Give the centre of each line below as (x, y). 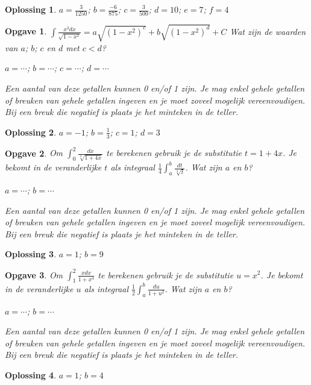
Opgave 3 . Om (34, 274)
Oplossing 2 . (31, 132)
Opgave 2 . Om (34, 153)
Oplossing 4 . (31, 375)
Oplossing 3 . (31, 254)
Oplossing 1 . (31, 9)
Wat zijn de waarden (268, 31)
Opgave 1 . (26, 31)
